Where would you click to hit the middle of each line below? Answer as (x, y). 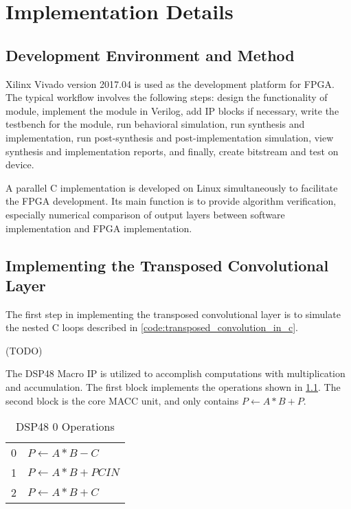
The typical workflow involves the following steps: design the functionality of (167, 97)
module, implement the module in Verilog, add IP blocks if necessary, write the (172, 110)
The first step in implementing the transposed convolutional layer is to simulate (173, 314)
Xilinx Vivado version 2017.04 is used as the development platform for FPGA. (170, 83)
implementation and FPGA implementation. (99, 228)
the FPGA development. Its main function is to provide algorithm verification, (171, 201)
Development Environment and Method (150, 55)
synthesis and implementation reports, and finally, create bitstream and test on (172, 151)
